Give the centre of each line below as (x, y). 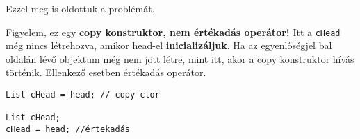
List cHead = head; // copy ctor (83, 95)
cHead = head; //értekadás (68, 129)
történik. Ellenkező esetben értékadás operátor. (106, 72)
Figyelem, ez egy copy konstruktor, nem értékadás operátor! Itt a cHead (173, 31)
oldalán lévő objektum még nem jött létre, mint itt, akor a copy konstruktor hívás (180, 58)
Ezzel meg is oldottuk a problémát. (80, 8)
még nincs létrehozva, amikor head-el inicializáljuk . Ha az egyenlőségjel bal (169, 45)
